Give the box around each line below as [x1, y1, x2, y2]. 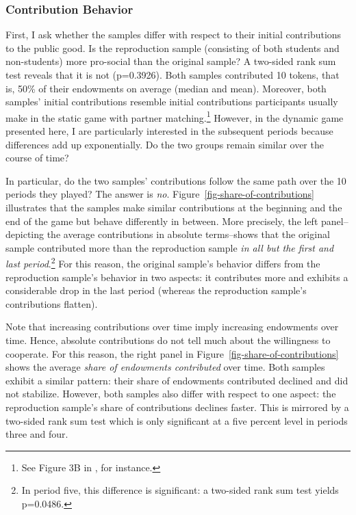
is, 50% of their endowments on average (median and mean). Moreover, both [5, 81, 327, 95]
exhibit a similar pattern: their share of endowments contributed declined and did [5, 373, 348, 387]
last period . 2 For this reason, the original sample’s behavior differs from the [5, 254, 320, 271]
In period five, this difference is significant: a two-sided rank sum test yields [21, 483, 339, 497]
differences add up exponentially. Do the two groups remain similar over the [5, 137, 324, 151]
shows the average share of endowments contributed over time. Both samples [5, 360, 325, 374]
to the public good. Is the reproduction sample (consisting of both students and [5, 40, 340, 55]
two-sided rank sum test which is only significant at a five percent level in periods [5, 413, 348, 427]
